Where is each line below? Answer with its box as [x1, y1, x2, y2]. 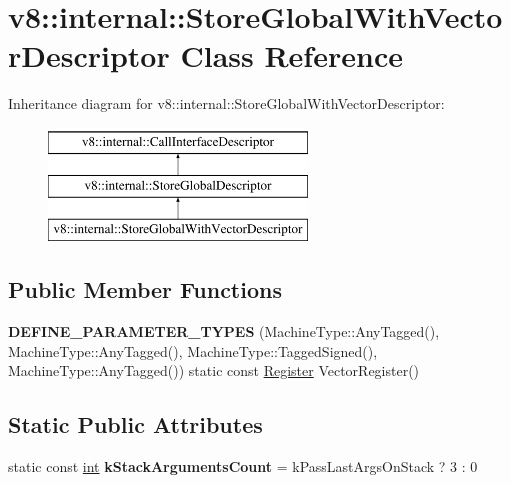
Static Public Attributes [8, 409, 263, 440]
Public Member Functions [8, 274, 282, 305]
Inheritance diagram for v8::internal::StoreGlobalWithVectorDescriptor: [8, 93, 445, 114]
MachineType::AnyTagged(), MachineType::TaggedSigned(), [8, 340, 378, 361]
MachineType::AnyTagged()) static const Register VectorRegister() [8, 360, 420, 381]
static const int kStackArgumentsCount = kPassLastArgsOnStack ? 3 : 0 [8, 456, 478, 477]
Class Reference [180, 35, 403, 76]
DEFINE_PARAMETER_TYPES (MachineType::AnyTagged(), [8, 321, 440, 342]
